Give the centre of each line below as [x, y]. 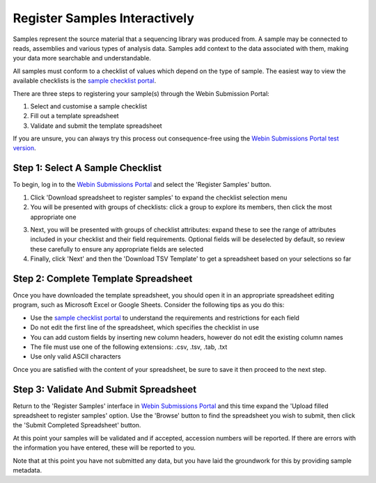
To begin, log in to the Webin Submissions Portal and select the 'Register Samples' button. [142, 185]
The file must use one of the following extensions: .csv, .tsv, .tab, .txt [129, 347]
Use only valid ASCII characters [76, 357]
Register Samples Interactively [103, 18]
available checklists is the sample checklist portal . [85, 81]
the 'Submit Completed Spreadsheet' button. [77, 425]
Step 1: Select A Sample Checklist [87, 168]
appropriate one [53, 217]
